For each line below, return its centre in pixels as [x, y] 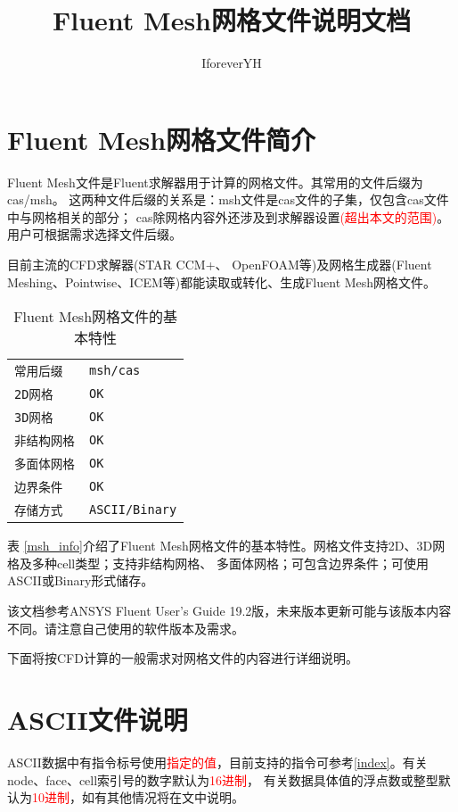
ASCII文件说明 [98, 719]
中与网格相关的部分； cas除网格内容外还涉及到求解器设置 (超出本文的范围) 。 [229, 216]
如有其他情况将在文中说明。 [163, 797]
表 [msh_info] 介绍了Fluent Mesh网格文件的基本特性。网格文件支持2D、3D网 [226, 546]
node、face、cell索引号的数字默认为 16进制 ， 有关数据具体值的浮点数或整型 [223, 779]
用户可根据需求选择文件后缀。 [94, 234]
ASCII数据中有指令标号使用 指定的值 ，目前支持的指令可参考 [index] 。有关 [217, 762]
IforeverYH [232, 63]
